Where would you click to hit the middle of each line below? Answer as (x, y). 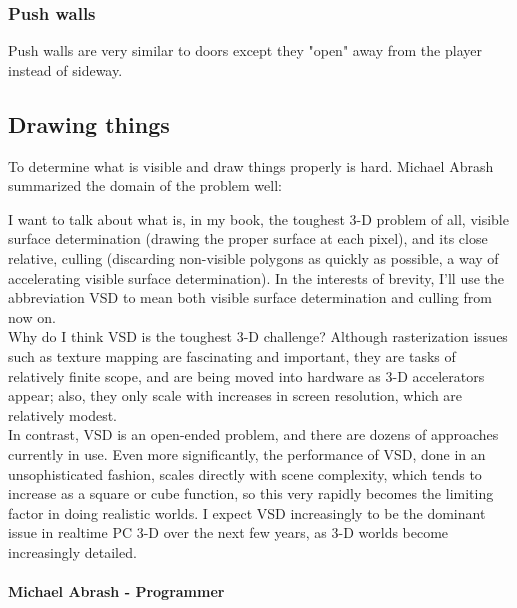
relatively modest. (63, 414)
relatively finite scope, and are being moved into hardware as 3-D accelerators (246, 375)
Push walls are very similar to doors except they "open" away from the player (245, 50)
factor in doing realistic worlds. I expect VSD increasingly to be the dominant (247, 512)
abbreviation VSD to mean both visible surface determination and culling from (250, 297)
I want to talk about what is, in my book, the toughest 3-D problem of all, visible (258, 218)
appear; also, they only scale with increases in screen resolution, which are (235, 395)
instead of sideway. (65, 69)
